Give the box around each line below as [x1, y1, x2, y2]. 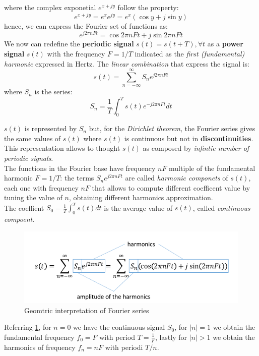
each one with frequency [4, 182, 79, 193]
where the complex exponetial [4, 2, 96, 12]
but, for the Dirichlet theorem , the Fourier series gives [89, 123, 255, 134]
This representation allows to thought [4, 143, 120, 153]
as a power [207, 38, 243, 49]
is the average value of [104, 202, 173, 213]
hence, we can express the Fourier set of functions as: [4, 20, 168, 31]
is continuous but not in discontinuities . [124, 133, 253, 143]
